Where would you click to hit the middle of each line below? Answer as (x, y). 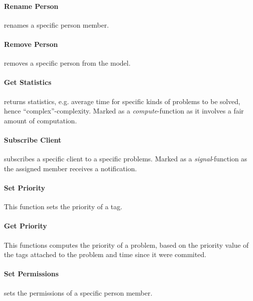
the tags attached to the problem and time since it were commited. (105, 254)
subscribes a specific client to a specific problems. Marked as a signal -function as (126, 159)
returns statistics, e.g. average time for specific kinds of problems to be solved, (122, 101)
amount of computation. (40, 120)
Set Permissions (31, 274)
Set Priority (25, 187)
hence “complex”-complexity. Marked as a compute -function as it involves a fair (124, 111)
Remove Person (31, 44)
